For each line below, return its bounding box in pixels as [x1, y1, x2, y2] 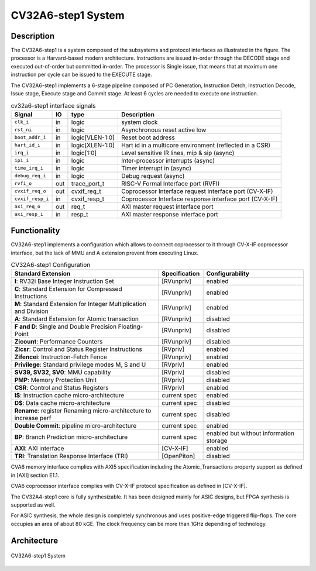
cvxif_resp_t [71, 195, 105, 203]
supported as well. [11, 501, 56, 508]
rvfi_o [14, 180, 32, 187]
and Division [14, 307, 49, 315]
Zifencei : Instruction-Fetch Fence [14, 353, 108, 361]
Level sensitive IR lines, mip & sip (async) [121, 149, 235, 157]
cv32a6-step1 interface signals [11, 101, 96, 109]
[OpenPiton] [162, 452, 195, 460]
